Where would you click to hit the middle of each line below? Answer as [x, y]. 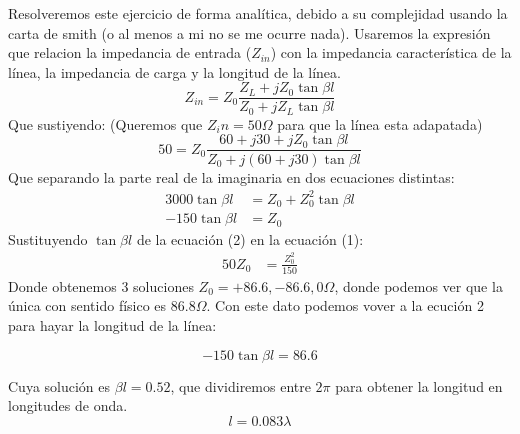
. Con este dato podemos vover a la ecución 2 [345, 305]
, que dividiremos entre [240, 385]
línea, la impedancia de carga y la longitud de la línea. [174, 71]
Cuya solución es [59, 385]
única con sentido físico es [87, 305]
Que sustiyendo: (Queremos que [105, 123]
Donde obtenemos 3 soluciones [101, 285]
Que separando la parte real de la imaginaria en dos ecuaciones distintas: [231, 176]
